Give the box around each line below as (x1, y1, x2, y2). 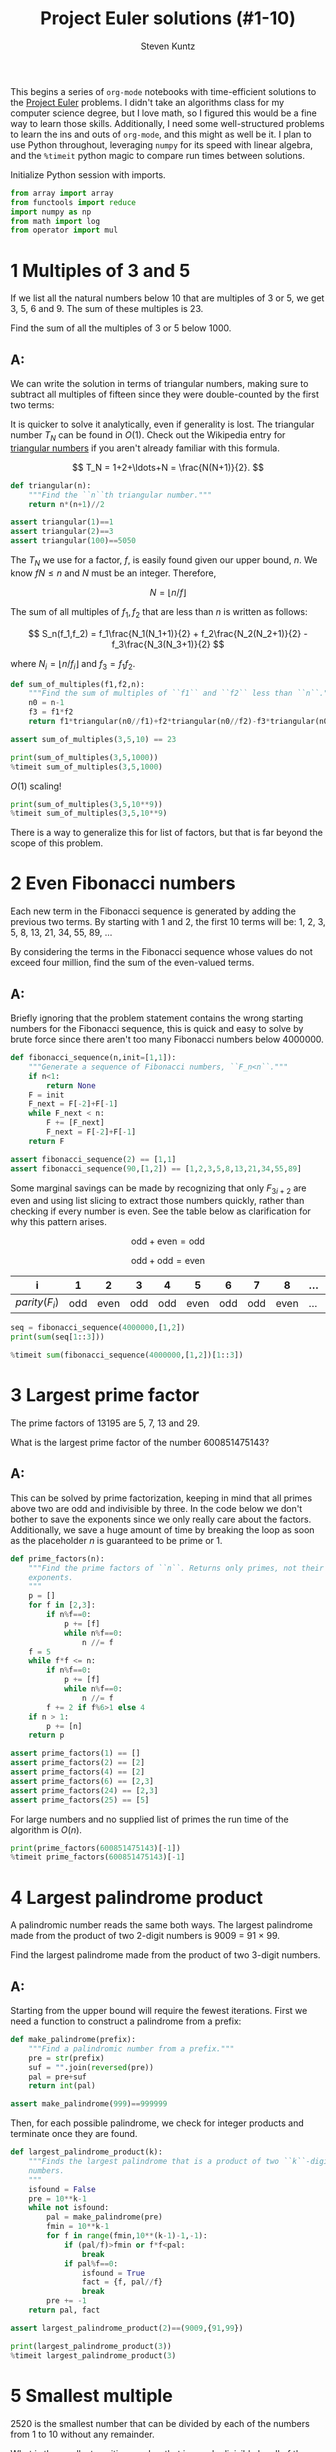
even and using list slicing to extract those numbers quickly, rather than (10, 1195, 305, 1207)
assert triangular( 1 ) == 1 (10, 517, 114, 527)
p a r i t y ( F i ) (15, 1295, 60, 1311)
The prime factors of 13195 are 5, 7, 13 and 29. (10, 1417, 200, 1429)
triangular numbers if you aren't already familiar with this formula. (10, 442, 280, 454)
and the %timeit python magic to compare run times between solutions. (10, 149, 305, 161)
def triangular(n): (10, 480, 92, 491)
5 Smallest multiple (10, 2384, 173, 2407)
